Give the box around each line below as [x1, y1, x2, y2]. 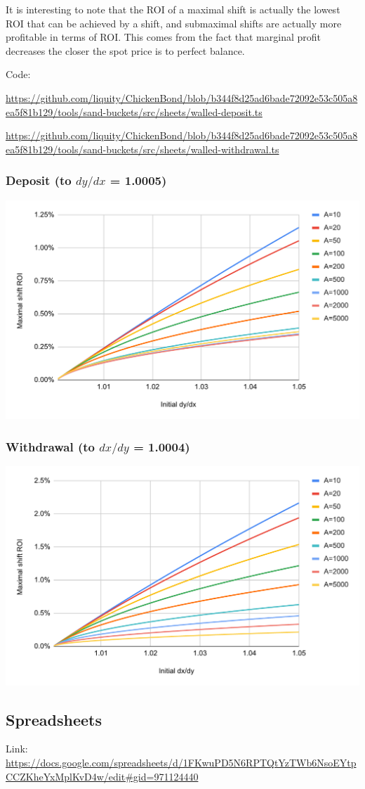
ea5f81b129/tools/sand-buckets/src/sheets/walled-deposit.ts [6, 104, 263, 119]
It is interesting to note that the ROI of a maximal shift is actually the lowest [6, 2, 340, 16]
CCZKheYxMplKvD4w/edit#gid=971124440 [6, 769, 199, 783]
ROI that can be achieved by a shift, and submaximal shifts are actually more [6, 15, 342, 30]
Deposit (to [6, 172, 72, 189]
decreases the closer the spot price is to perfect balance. [6, 43, 245, 58]
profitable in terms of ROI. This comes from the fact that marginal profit [6, 30, 321, 44]
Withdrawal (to [6, 437, 95, 455]
